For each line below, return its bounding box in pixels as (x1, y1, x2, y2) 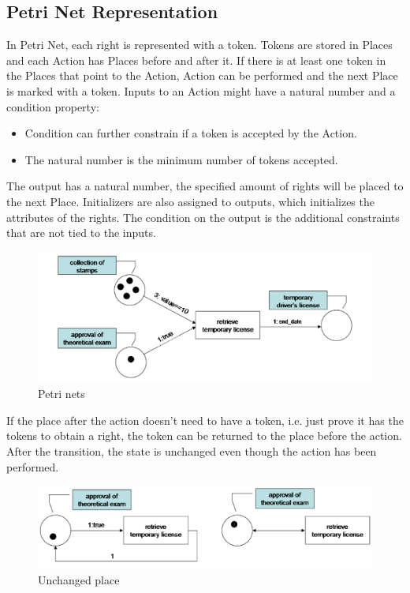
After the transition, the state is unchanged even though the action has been (6, 443, 377, 460)
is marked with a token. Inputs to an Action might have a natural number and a (6, 82, 396, 99)
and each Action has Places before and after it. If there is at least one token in (6, 51, 386, 68)
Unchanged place (38, 571, 120, 587)
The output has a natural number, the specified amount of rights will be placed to (6, 178, 404, 194)
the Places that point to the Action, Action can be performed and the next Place (6, 67, 398, 84)
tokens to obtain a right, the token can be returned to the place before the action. (6, 427, 402, 444)
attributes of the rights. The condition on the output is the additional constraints (6, 208, 400, 225)
